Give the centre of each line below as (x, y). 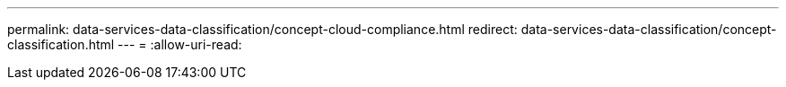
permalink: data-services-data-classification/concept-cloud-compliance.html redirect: (262, 29)
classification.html (61, 44)
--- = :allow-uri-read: (180, 44)
